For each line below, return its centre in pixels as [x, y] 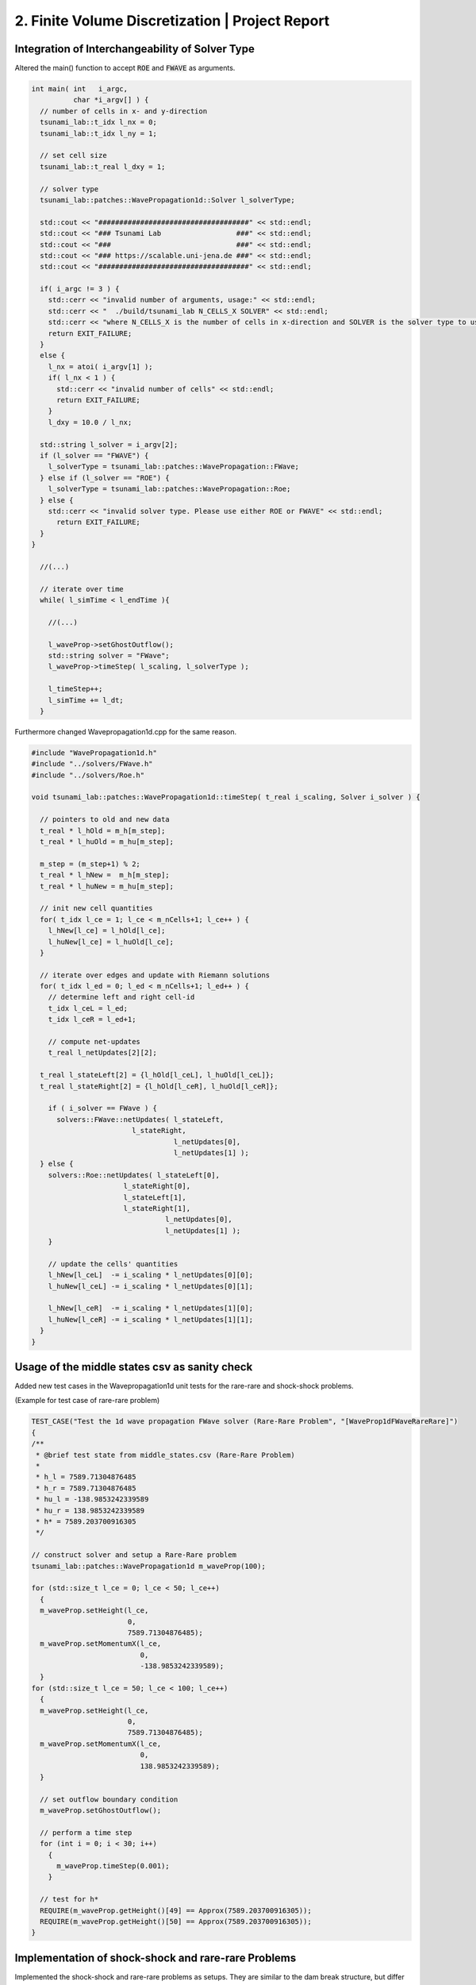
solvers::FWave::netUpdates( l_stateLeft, [140, 1119]
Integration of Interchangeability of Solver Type [135, 49]
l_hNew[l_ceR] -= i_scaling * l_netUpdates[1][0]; [151, 1309]
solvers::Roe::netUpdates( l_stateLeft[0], [134, 1175]
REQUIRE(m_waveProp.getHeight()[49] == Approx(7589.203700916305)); [176, 1910]
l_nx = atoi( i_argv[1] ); [101, 366]
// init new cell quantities [97, 908]
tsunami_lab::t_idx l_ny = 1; [99, 133]
